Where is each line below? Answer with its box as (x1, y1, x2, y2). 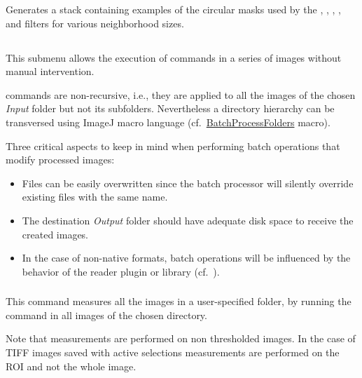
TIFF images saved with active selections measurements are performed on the (6, 345, 340, 359)
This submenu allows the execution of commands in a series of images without (6, 50, 342, 65)
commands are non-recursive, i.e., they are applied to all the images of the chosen (6, 87, 356, 102)
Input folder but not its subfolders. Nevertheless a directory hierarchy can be (6, 101, 335, 116)
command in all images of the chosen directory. (6, 307, 207, 322)
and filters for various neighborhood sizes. (6, 15, 184, 30)
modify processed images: (6, 152, 115, 167)
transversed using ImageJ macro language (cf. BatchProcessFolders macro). (6, 114, 330, 129)
